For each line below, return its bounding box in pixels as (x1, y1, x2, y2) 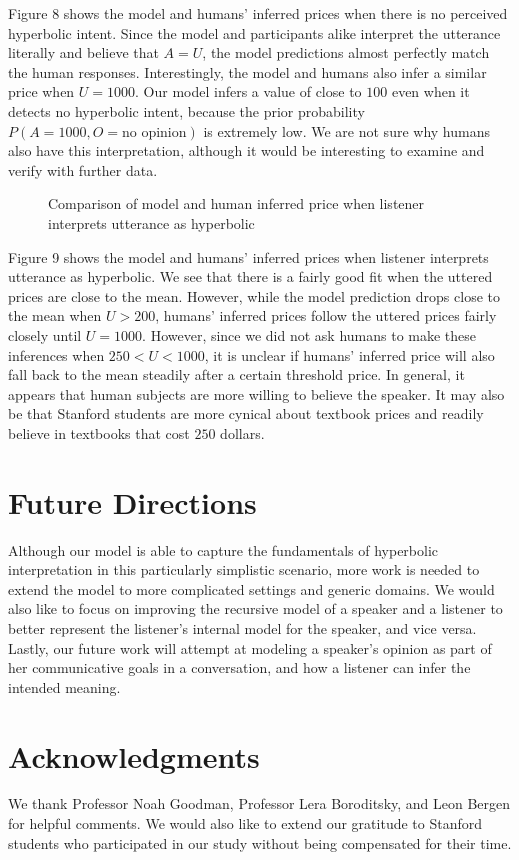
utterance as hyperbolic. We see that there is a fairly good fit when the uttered (8, 266, 493, 287)
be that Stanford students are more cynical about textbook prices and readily (8, 403, 484, 424)
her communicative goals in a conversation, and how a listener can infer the (8, 657, 471, 678)
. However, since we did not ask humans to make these (142, 324, 477, 345)
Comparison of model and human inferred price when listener (48, 193, 425, 214)
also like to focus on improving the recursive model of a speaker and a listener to (8, 598, 503, 619)
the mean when (8, 305, 102, 326)
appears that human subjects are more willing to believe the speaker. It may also (8, 383, 505, 404)
